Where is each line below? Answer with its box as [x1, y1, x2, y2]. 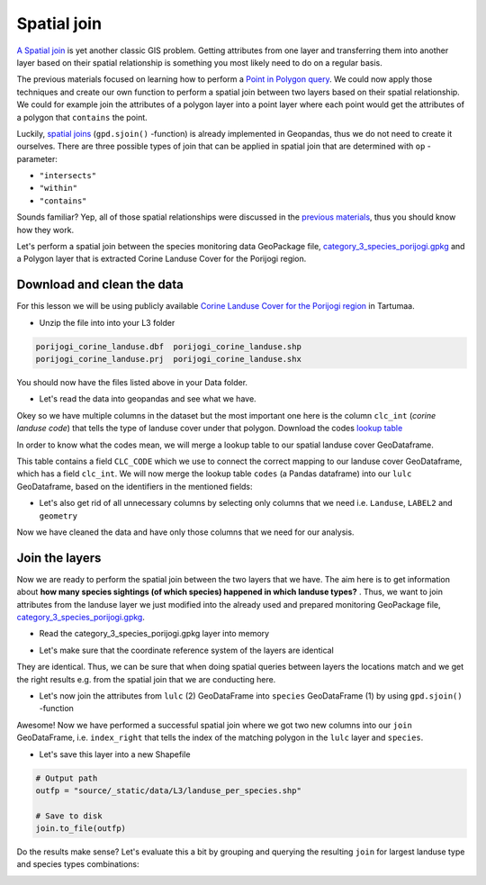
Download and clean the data [16, 277, 184, 293]
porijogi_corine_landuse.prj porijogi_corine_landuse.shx [35, 354, 301, 365]
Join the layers [16, 550, 102, 565]
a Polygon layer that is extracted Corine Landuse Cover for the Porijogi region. [16, 253, 307, 265]
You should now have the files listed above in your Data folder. [16, 377, 247, 388]
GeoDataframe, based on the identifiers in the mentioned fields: [16, 481, 253, 492]
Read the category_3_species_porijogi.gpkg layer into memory [39, 628, 270, 639]
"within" [39, 183, 78, 194]
